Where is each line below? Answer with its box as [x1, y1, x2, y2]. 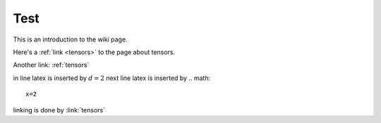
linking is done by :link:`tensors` [13, 105, 106, 114]
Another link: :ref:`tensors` [13, 60, 90, 70]
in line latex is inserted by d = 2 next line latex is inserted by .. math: [13, 74, 211, 82]
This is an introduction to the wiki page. [13, 35, 128, 44]
